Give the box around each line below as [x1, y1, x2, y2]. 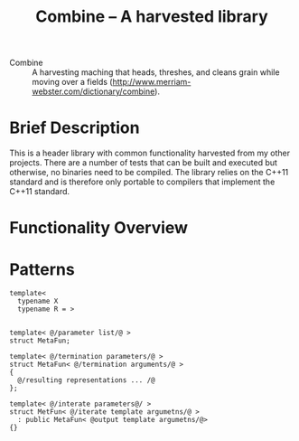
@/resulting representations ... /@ [17, 376, 155, 385]
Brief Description [9, 117, 140, 138]
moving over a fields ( [32, 77, 113, 88]
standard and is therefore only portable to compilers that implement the [9, 176, 276, 187]
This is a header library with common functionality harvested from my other [9, 147, 291, 159]
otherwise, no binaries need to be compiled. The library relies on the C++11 [9, 167, 289, 178]
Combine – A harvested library [35, 6, 268, 27]
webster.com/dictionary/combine [32, 86, 155, 97]
